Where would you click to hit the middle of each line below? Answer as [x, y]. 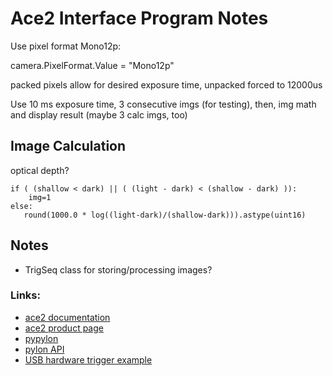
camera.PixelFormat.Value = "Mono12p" [92, 65]
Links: [25, 295]
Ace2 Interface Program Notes [139, 18]
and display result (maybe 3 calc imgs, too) [99, 114]
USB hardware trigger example [88, 359]
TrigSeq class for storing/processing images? [118, 269]
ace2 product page [64, 328]
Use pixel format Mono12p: [66, 46]
